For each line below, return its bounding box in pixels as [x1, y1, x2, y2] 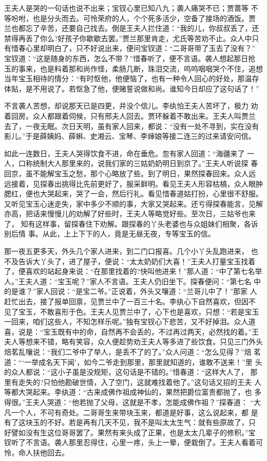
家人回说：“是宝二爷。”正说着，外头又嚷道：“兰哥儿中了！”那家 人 [36, 286, 257, 297]
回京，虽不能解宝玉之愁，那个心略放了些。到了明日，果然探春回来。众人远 [4, 168, 256, 178]
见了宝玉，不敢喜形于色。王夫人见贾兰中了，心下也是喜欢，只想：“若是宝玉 [4, 306, 259, 317]
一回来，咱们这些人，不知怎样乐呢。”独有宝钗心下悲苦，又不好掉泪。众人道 [4, 316, 256, 327]
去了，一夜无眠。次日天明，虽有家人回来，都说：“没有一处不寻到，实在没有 [4, 120, 259, 131]
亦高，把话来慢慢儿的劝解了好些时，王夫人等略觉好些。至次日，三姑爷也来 [4, 208, 256, 219]
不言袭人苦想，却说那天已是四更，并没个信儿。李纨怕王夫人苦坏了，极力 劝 [4, 100, 258, 111]
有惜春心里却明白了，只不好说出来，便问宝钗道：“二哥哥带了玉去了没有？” [4, 43, 256, 53]
